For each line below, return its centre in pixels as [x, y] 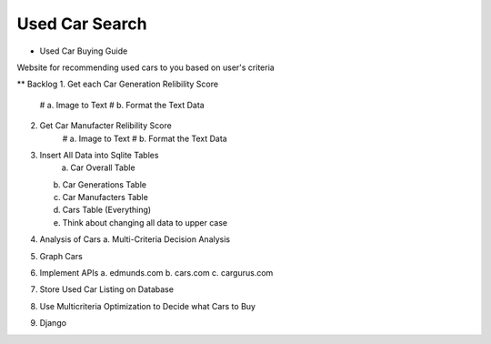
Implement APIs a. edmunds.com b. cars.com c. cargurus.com [156, 273]
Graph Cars [61, 256]
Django [53, 323]
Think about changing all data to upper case [145, 222]
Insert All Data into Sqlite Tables [99, 155]
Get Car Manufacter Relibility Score [105, 126]
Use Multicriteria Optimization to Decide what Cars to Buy [148, 306]
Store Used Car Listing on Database [107, 289]
